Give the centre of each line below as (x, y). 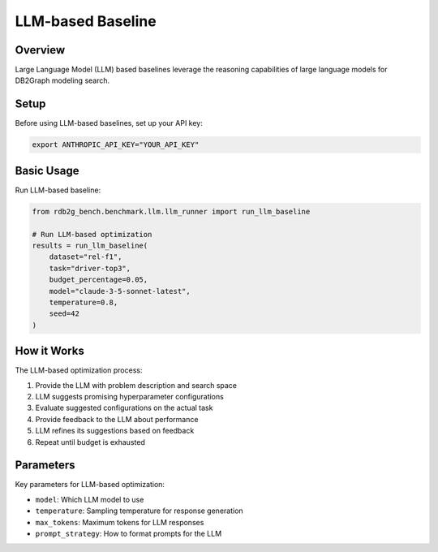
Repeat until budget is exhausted (90, 442)
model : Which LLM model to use (90, 499)
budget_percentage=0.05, (99, 280)
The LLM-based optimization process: (79, 370)
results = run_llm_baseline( (90, 246)
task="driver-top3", (90, 268)
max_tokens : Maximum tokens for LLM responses (120, 522)
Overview (40, 50)
